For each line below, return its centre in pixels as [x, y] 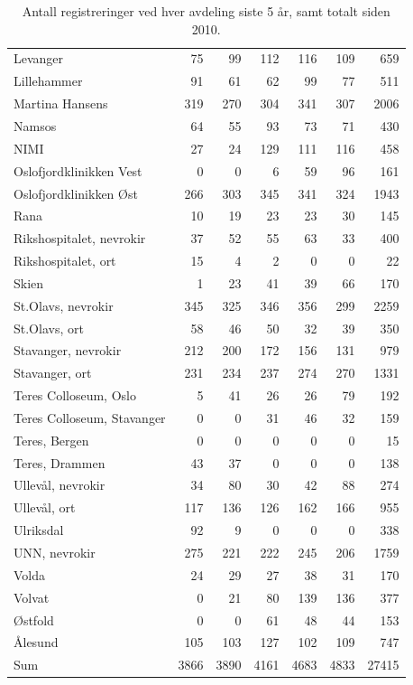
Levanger [39, 58]
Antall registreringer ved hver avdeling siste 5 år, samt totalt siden [206, 11]
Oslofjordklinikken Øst [76, 193]
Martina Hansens [61, 103]
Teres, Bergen [51, 440]
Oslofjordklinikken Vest [78, 170]
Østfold [34, 619]
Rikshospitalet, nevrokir [80, 238]
